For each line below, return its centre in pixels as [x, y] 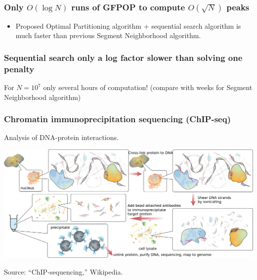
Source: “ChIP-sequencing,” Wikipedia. [64, 271]
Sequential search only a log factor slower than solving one [123, 57]
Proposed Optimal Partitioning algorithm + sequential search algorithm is [128, 25]
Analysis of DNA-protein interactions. [61, 137]
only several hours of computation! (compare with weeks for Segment [148, 87]
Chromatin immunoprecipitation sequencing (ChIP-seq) [117, 119]
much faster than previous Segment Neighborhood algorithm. [108, 35]
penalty [19, 69]
